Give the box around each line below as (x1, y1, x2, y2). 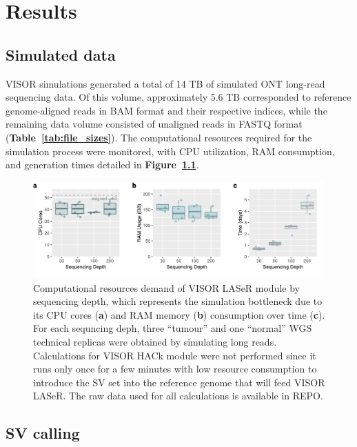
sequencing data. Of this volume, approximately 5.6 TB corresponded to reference (6, 90, 351, 104)
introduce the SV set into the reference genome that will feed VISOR (33, 375, 325, 389)
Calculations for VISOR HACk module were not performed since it (33, 348, 316, 362)
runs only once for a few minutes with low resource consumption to (33, 361, 317, 376)
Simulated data (6, 43, 116, 65)
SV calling (6, 422, 80, 444)
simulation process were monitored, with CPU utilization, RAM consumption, (6, 143, 335, 158)
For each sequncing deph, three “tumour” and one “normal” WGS (33, 321, 312, 335)
